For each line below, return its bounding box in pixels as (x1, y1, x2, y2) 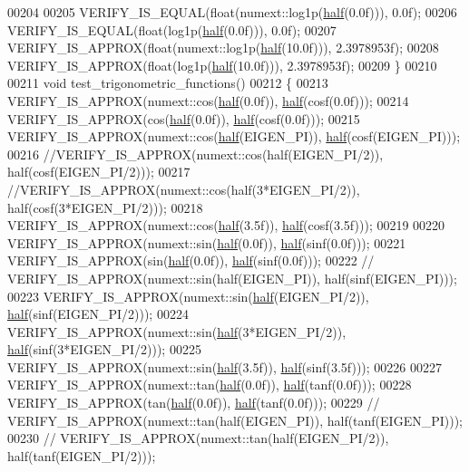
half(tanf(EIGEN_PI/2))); (7, 446, 156, 465)
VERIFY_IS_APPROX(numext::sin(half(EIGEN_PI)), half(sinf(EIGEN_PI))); (7, 268, 457, 287)
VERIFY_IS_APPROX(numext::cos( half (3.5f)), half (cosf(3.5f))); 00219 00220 (7, 216, 445, 235)
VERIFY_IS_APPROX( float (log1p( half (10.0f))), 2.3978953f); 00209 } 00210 (7, 55, 437, 74)
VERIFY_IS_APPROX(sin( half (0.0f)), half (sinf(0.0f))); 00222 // (7, 251, 375, 270)
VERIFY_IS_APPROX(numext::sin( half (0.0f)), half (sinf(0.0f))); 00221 (7, 233, 406, 252)
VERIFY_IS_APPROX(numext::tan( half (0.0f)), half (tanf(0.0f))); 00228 (7, 375, 412, 394)
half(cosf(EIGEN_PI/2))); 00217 (7, 162, 191, 181)
